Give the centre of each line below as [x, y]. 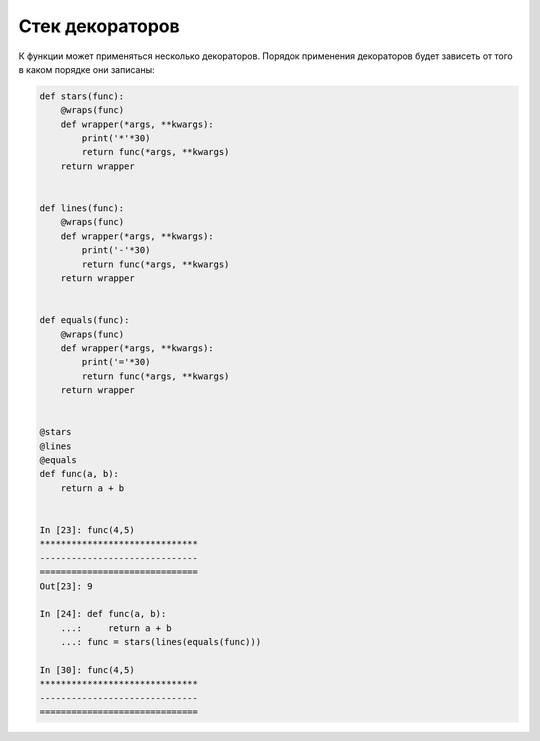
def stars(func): [82, 96]
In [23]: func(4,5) [87, 530]
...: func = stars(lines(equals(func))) [161, 642]
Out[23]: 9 [66, 586]
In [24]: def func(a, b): [103, 614]
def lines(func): [82, 208]
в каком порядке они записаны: [86, 69]
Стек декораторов [99, 26]
